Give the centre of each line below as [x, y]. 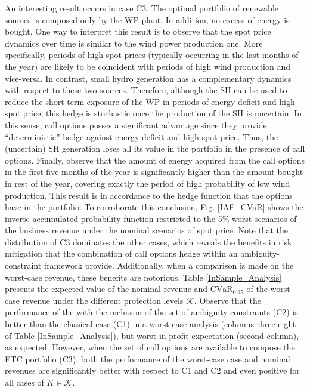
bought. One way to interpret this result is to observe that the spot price [138, 31]
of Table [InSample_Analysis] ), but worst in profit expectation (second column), [152, 335]
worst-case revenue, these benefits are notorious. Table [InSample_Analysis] [143, 277]
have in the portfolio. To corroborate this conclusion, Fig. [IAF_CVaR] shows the [154, 207]
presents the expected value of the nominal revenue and [106, 289]
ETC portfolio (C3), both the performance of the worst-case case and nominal [148, 358]
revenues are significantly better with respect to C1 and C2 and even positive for [152, 370]
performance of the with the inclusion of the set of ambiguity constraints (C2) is [151, 312]
